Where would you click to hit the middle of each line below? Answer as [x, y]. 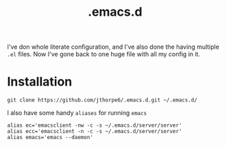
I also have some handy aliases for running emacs [77, 113]
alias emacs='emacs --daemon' [50, 138]
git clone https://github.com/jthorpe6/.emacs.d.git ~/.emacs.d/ [102, 100]
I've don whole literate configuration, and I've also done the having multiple [113, 47]
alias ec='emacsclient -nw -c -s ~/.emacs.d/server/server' [95, 125]
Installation [40, 82]
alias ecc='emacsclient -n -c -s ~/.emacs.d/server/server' [95, 132]
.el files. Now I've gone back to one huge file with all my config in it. [104, 54]
